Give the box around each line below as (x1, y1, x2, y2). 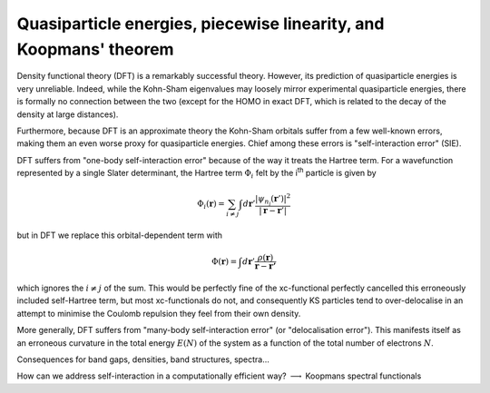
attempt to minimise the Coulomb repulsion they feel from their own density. (16, 308, 301, 319)
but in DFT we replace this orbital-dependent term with (16, 230, 222, 241)
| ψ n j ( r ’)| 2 (255, 192, 291, 207)
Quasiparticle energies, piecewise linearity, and (16, 14, 385, 34)
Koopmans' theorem (16, 39, 174, 59)
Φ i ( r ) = (196, 199, 226, 211)
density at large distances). (16, 109, 119, 120)
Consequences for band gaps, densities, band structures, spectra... (16, 354, 269, 365)
